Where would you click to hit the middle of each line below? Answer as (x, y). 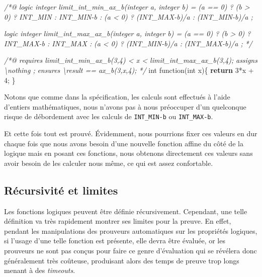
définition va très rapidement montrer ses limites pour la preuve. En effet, (118, 221)
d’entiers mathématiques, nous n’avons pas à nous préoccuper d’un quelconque (125, 106)
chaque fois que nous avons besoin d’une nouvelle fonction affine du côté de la (124, 143)
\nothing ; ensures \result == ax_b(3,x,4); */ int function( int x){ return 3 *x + (129, 70)
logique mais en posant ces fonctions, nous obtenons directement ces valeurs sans (128, 153)
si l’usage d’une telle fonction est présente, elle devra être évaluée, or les (115, 241)
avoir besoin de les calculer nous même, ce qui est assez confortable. (109, 163)
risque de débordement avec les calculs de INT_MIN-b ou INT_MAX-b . (109, 116)
